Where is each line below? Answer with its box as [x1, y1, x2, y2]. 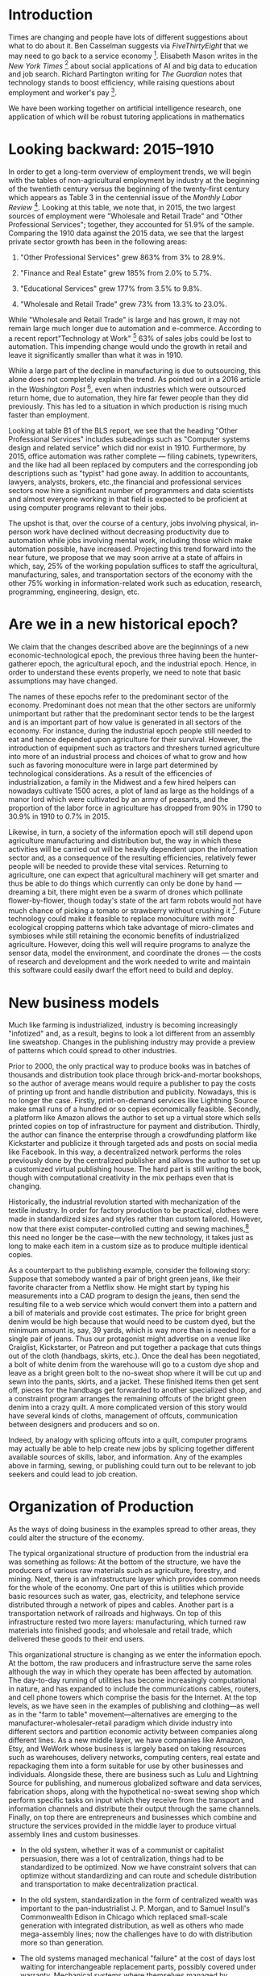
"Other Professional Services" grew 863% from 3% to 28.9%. [19, 252, 226, 262]
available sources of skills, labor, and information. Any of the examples [8, 1452, 243, 1462]
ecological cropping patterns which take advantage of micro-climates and [8, 923, 254, 932]
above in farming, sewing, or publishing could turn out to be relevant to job [8, 1461, 256, 1470]
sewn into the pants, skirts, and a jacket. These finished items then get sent [8, 1376, 260, 1386]
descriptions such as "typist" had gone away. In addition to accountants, [8, 468, 250, 478]
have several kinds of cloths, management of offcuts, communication [8, 1411, 238, 1420]
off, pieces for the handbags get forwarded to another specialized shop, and [8, 1385, 262, 1395]
